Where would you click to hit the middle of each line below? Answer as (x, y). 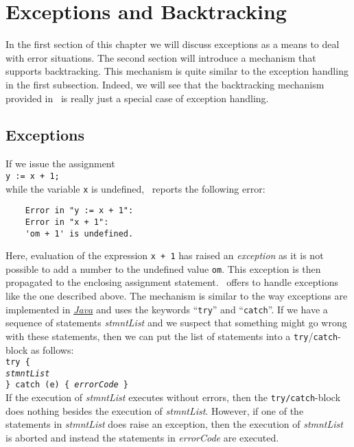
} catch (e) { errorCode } (67, 385)
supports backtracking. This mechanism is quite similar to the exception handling (177, 71)
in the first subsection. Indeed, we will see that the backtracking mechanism (165, 84)
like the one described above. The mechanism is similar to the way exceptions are (177, 296)
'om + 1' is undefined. (79, 233)
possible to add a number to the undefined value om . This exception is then (163, 268)
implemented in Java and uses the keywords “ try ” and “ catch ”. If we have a (167, 309)
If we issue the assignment (60, 164)
